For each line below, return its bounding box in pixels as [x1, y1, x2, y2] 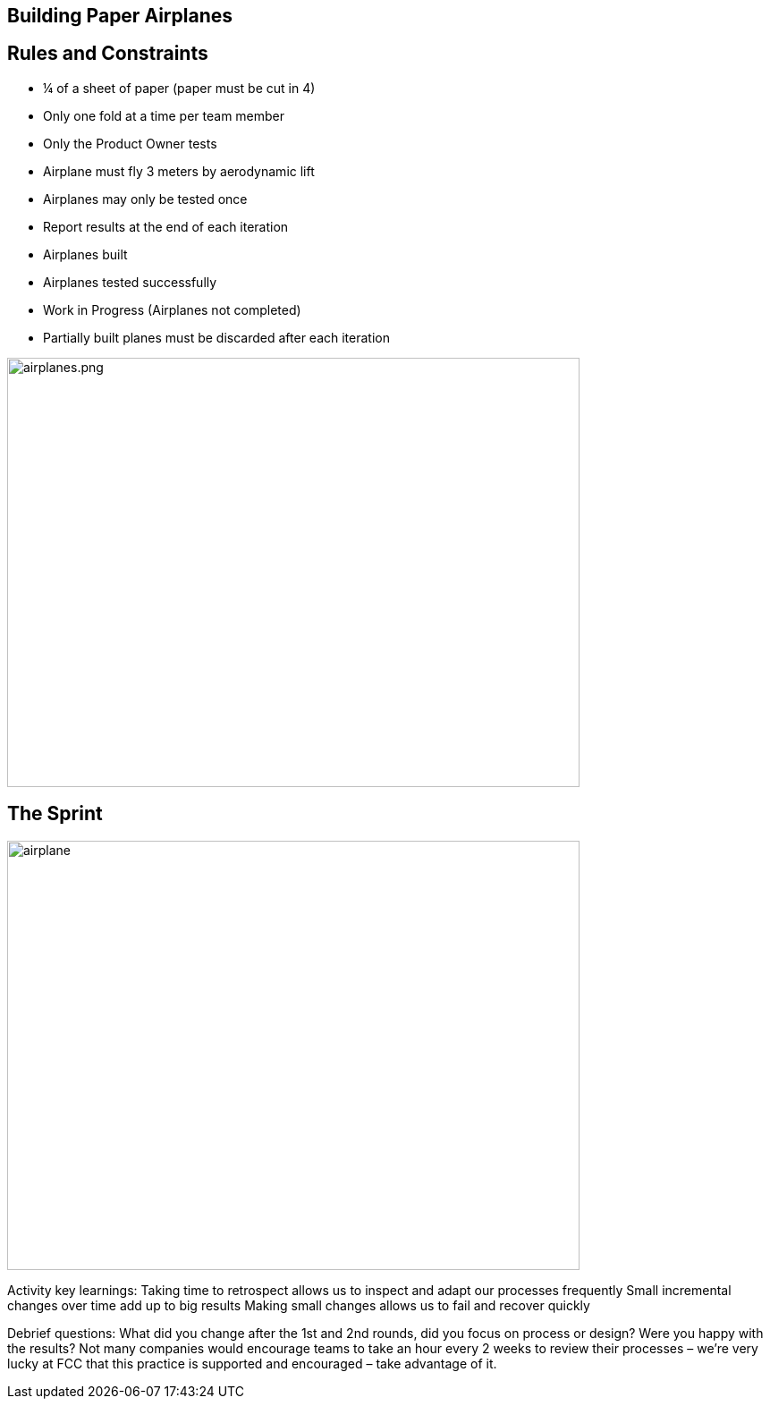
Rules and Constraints [7, 42, 208, 65]
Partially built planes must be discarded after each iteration [43, 329, 390, 345]
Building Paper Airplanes [7, 4, 233, 27]
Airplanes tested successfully [43, 274, 217, 290]
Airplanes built [43, 246, 128, 262]
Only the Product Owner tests [43, 135, 217, 151]
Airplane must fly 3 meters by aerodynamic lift [43, 163, 315, 179]
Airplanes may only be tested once [43, 191, 248, 207]
